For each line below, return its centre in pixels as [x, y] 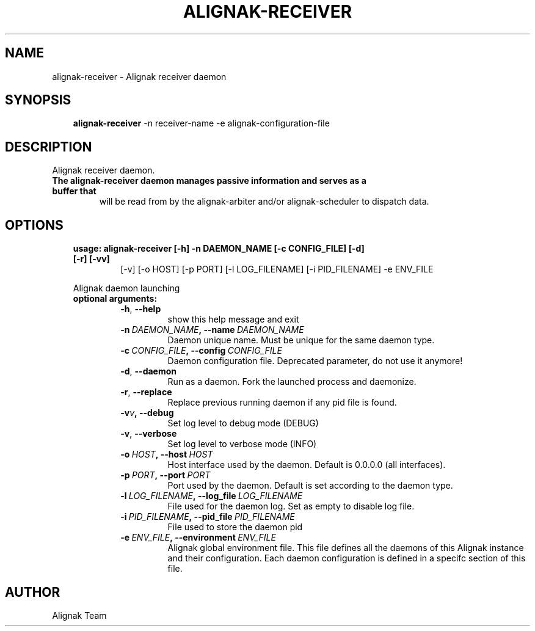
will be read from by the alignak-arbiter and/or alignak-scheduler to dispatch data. [264, 202]
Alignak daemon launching [126, 288]
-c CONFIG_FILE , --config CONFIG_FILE [201, 351]
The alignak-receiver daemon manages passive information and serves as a [209, 181]
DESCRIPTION [49, 147]
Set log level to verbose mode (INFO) [242, 444]
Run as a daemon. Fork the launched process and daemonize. [292, 382]
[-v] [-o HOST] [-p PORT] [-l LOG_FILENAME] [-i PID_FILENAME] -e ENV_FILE [277, 269]
